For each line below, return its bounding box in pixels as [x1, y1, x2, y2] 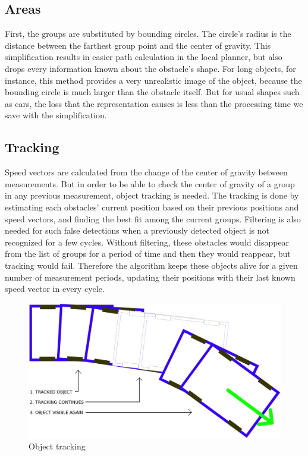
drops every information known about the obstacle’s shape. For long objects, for [5, 62, 296, 74]
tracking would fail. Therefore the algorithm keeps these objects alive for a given [5, 259, 298, 271]
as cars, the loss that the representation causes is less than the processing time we [5, 97, 303, 109]
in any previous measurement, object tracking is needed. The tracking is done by [5, 189, 299, 202]
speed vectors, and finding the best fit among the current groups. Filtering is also [5, 212, 301, 225]
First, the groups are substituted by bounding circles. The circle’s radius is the [5, 27, 291, 40]
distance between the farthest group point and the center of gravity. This [5, 39, 271, 51]
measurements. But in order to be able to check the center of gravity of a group [5, 177, 295, 190]
